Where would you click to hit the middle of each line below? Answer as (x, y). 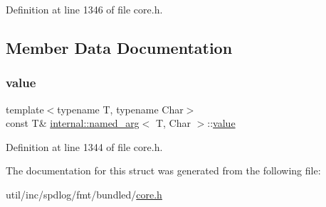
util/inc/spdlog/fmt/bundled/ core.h (84, 194)
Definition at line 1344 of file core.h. (84, 146)
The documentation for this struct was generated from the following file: (163, 170)
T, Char (173, 123)
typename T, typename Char (120, 109)
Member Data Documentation (119, 47)
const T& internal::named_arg (73, 123)
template (25, 109)
